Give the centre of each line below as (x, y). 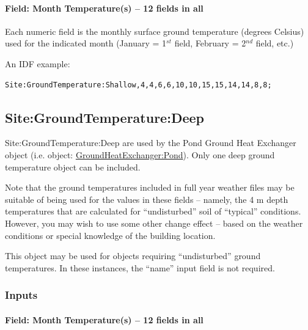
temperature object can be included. (73, 167)
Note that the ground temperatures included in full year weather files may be (150, 187)
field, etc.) (275, 43)
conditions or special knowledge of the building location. (110, 235)
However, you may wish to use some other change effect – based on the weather (154, 223)
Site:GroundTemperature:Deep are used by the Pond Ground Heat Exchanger (151, 143)
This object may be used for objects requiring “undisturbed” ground (133, 256)
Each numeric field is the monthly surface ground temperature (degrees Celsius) (155, 31)
